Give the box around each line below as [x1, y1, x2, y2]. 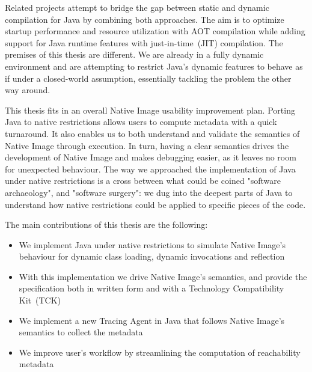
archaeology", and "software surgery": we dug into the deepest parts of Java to [5, 186, 293, 198]
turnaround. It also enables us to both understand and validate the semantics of [5, 127, 300, 139]
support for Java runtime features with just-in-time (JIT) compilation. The [5, 36, 283, 49]
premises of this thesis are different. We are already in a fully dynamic [5, 48, 264, 61]
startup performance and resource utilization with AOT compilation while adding [5, 25, 305, 37]
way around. [5, 84, 50, 96]
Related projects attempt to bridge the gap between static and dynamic [5, 1, 269, 13]
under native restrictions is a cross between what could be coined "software [5, 174, 281, 187]
